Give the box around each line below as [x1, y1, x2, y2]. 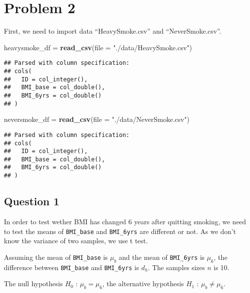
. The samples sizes [148, 262, 205, 272]
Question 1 [4, 194, 59, 209]
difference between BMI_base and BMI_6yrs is [4, 262, 139, 272]
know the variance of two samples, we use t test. [4, 235, 148, 246]
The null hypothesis [4, 278, 63, 289]
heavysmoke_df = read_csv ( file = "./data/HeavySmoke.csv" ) [4, 42, 192, 52]
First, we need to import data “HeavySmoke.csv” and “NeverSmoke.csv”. [4, 26, 221, 36]
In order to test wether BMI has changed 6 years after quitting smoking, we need [4, 216, 246, 226]
